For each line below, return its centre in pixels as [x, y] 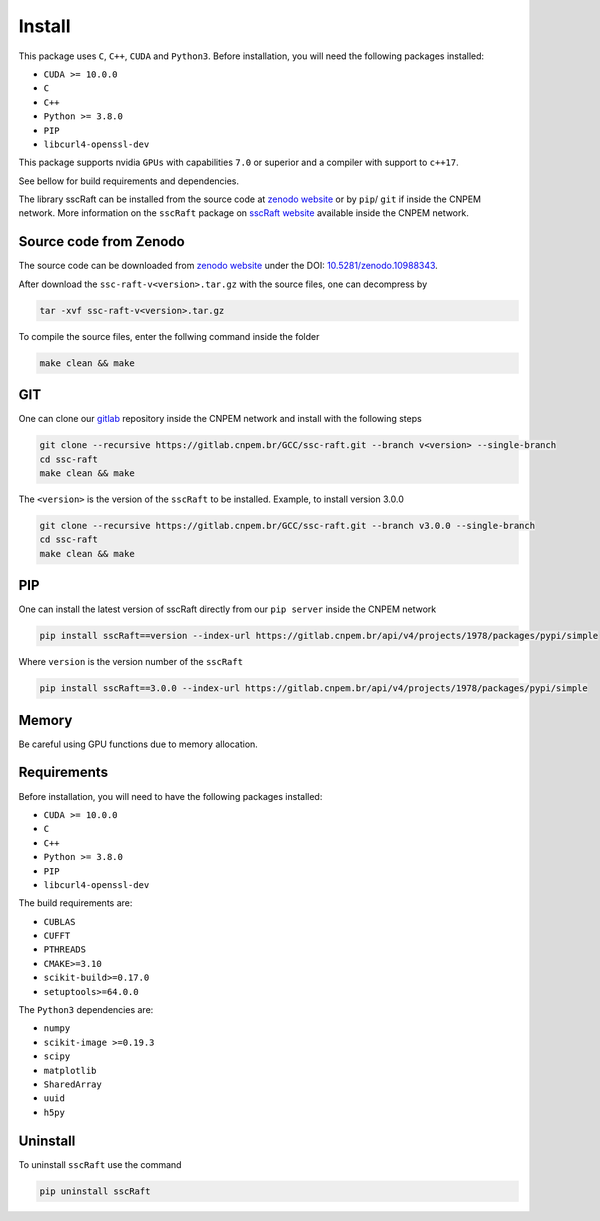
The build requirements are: [75, 903]
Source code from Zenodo [101, 241]
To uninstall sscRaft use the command [100, 1164]
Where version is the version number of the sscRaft [131, 662]
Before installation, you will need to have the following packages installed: [170, 796]
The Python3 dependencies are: [86, 1010]
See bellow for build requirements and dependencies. [129, 181]
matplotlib [70, 1070]
